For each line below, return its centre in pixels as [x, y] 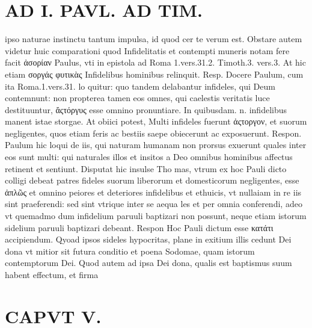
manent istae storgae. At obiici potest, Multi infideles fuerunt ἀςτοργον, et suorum [156, 121]
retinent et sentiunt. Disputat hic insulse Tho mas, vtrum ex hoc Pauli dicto [146, 168]
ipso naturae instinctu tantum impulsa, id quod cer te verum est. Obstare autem [154, 39]
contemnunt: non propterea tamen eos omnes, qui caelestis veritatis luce [137, 98]
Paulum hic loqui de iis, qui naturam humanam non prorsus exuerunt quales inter [156, 145]
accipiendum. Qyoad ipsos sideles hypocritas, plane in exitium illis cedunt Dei [148, 239]
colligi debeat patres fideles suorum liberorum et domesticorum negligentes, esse [152, 180]
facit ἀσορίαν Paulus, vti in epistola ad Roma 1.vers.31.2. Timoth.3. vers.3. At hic [155, 62]
